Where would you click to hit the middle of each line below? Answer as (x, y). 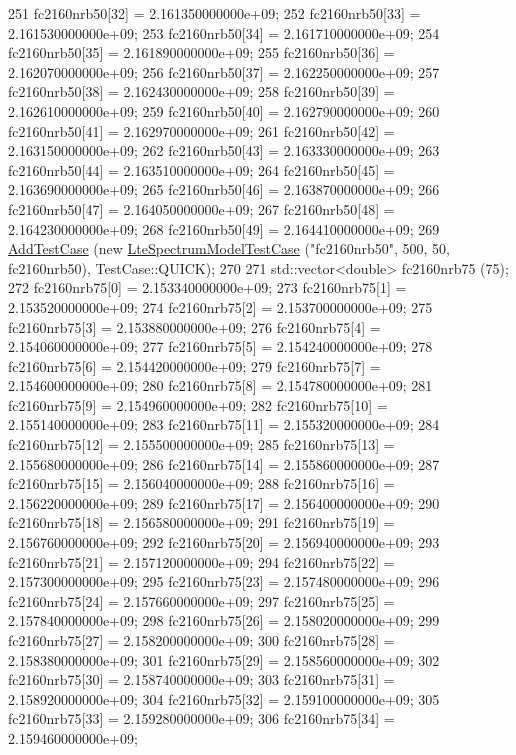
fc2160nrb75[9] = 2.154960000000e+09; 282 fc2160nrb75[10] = (198, 404)
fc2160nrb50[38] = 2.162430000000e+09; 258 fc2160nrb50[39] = (201, 91)
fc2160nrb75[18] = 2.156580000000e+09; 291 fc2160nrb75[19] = (201, 522)
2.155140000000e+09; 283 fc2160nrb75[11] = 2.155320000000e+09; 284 (224, 424)
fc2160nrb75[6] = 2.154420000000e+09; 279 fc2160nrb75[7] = (194, 365)
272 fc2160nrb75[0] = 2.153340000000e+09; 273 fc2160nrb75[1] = (207, 287)
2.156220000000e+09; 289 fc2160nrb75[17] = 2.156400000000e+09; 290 (224, 502)
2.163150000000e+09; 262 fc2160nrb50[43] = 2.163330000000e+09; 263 (224, 150)
